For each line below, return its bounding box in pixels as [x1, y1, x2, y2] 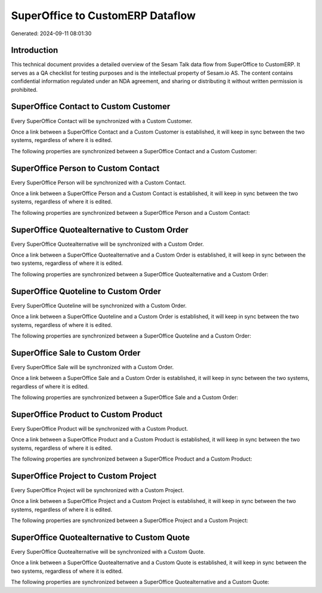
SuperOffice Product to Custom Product [11, 409, 163, 419]
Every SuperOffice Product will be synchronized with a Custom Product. [11, 425, 188, 432]
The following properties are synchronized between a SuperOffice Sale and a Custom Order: [11, 394, 239, 401]
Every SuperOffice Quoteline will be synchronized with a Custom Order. [11, 302, 187, 309]
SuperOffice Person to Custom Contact [11, 163, 160, 173]
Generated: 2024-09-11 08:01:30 [11, 30, 92, 37]
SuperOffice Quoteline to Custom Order [11, 286, 161, 296]
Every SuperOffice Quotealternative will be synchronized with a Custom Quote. [11, 548, 205, 555]
